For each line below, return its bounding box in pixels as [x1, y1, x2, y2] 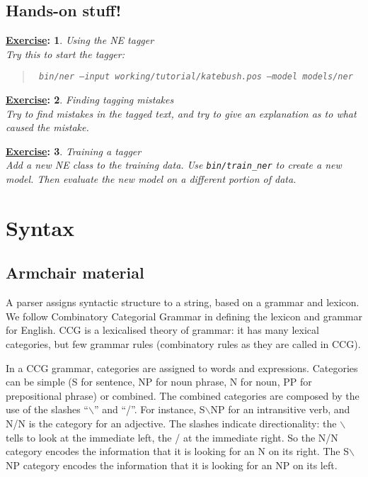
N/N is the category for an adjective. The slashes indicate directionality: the [6, 416, 337, 430]
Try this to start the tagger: [6, 46, 125, 61]
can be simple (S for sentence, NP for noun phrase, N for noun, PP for [6, 374, 312, 389]
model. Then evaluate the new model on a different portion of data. [6, 172, 297, 186]
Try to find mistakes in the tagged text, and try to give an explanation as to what [6, 106, 357, 120]
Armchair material [6, 262, 144, 284]
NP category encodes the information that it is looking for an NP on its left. [6, 457, 338, 472]
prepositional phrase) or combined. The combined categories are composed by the [6, 388, 360, 403]
